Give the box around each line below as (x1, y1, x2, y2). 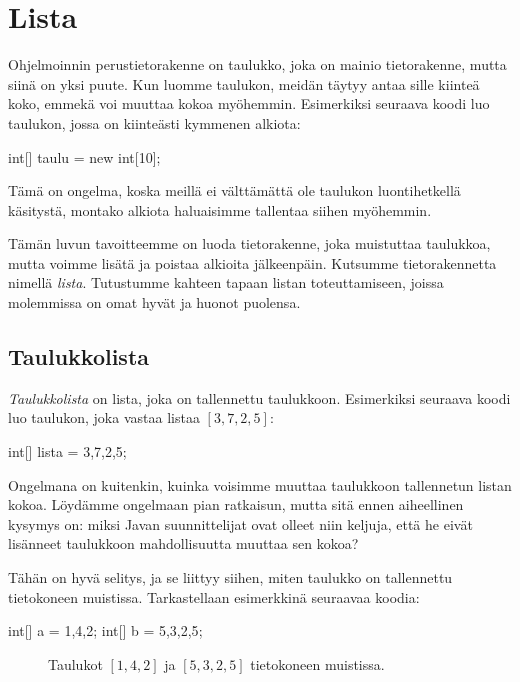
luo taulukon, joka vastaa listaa (8, 407, 200, 428)
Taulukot (48, 653, 103, 674)
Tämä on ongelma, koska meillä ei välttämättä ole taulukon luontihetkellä (8, 180, 461, 201)
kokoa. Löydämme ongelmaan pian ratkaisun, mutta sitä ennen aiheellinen (8, 494, 464, 515)
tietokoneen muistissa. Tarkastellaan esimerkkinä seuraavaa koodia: (8, 586, 420, 607)
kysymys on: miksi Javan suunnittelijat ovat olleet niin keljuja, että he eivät (8, 513, 473, 534)
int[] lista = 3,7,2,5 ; (8, 441, 127, 462)
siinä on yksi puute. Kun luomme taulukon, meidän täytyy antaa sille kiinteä (8, 73, 480, 94)
